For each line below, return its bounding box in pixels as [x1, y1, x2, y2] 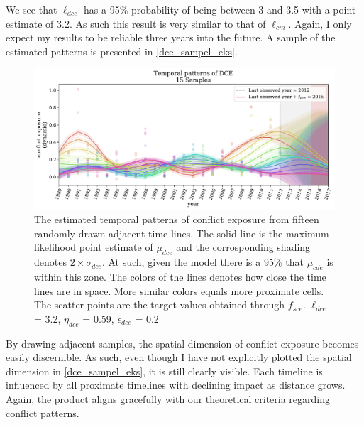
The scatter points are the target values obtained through [34, 297, 285, 312]
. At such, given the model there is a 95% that [101, 254, 304, 269]
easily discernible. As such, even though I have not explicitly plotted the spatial [6, 350, 352, 365]
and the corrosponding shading [176, 240, 311, 254]
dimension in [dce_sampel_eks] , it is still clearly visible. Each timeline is [6, 363, 323, 378]
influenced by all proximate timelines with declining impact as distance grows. [6, 377, 346, 392]
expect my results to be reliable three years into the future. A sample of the [6, 30, 336, 45]
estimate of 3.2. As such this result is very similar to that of [6, 16, 266, 31]
